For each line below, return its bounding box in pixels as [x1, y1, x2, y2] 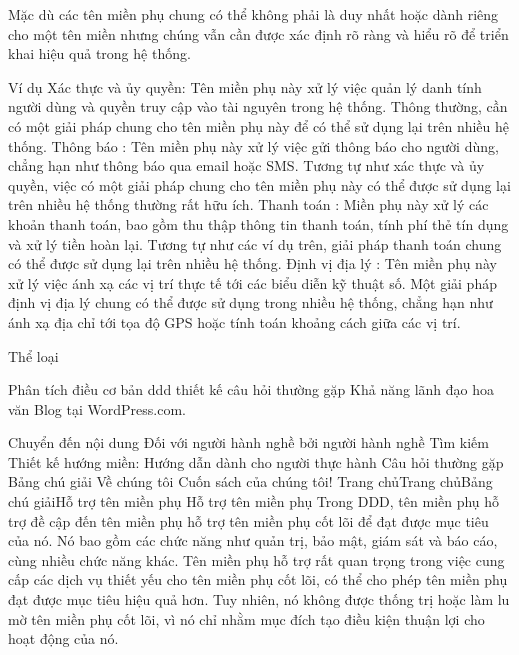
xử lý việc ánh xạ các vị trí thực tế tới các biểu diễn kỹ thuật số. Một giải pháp [8, 272, 497, 293]
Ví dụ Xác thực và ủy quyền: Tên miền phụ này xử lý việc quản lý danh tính [8, 76, 482, 97]
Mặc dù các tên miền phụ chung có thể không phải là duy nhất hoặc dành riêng [8, 4, 499, 24]
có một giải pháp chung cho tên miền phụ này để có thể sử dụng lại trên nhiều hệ [8, 115, 510, 136]
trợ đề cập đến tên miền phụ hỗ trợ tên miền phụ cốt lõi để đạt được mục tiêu [8, 510, 489, 531]
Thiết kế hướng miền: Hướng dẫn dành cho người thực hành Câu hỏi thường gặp [8, 451, 504, 472]
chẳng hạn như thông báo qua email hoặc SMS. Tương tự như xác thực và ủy [8, 155, 485, 176]
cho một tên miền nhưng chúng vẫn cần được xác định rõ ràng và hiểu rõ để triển [8, 23, 509, 44]
